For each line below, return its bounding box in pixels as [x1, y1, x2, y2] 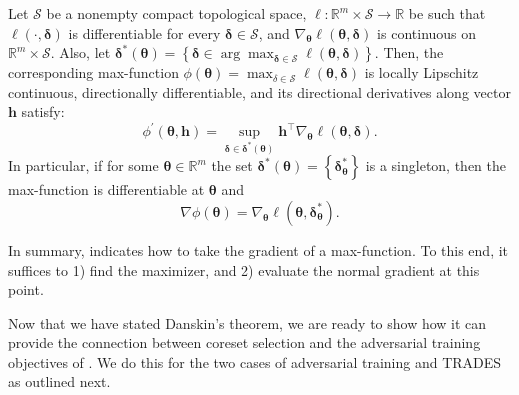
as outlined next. [8, 371, 111, 392]
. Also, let [50, 42, 111, 63]
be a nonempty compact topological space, [46, 3, 307, 23]
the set [211, 155, 253, 176]
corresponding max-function [8, 62, 179, 83]
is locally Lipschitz [364, 62, 479, 83]
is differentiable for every [68, 22, 221, 43]
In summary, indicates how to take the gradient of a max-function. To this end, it [8, 239, 509, 260]
